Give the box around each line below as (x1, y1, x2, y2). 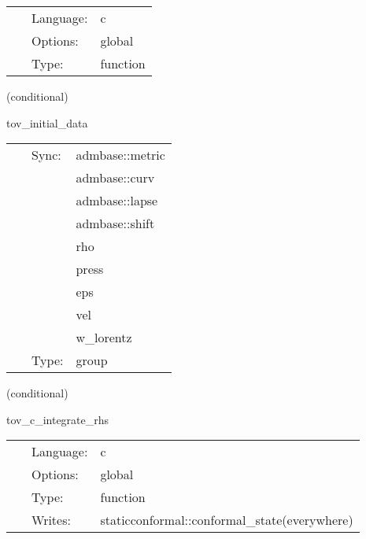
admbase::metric (76, 146, 165, 164)
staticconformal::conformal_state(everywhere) (100, 511, 353, 530)
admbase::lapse (76, 191, 158, 210)
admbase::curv (76, 168, 155, 187)
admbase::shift (76, 214, 155, 233)
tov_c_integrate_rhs (6, 411, 109, 427)
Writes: (31, 511, 71, 530)
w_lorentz (76, 328, 132, 347)
